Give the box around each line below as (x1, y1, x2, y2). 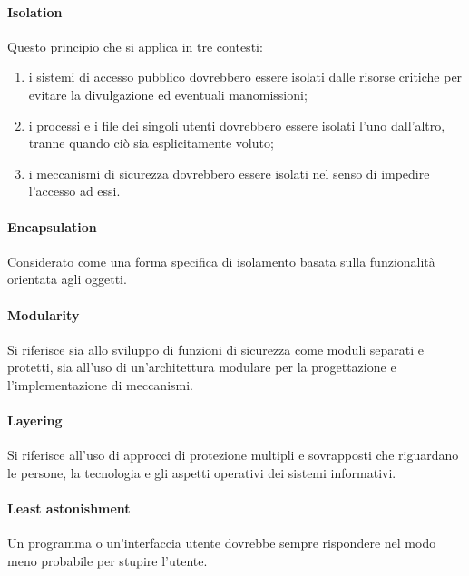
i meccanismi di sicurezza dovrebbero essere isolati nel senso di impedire (28, 163, 430, 182)
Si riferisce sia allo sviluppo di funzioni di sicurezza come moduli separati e (7, 339, 425, 358)
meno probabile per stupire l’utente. (7, 551, 208, 570)
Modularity (7, 305, 80, 324)
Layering (7, 411, 63, 430)
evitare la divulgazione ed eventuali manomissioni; (28, 84, 308, 103)
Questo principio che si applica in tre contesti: (7, 36, 263, 55)
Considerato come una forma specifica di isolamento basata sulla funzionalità (7, 251, 435, 270)
